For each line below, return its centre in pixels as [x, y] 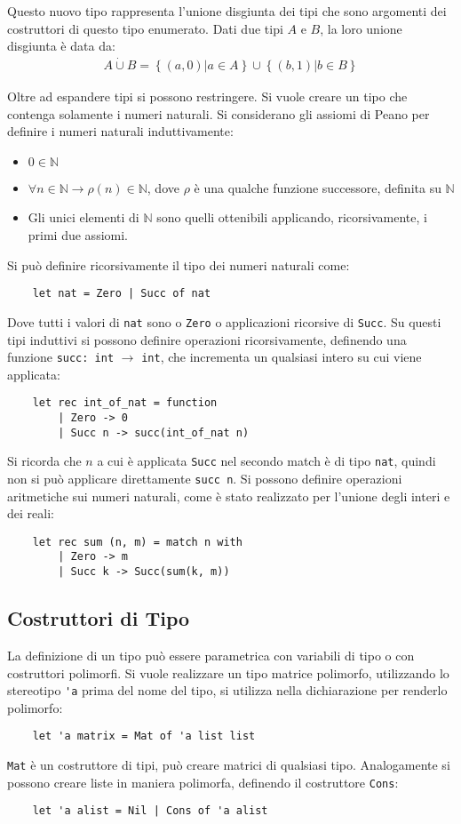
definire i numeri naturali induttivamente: [120, 131]
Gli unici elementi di [83, 217]
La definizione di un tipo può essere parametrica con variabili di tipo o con [211, 655]
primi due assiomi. [78, 235]
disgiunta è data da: [61, 46]
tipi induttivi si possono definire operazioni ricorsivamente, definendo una [207, 339]
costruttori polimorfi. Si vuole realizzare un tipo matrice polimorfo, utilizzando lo [228, 672]
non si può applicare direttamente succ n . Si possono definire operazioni [205, 478]
